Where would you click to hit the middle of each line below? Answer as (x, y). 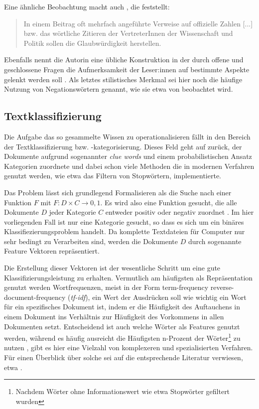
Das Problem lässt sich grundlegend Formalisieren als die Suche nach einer (118, 192)
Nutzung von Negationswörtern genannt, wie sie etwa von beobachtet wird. (119, 89)
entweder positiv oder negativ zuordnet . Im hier (180, 212)
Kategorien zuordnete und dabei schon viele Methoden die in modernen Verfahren (129, 166)
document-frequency (35, 297)
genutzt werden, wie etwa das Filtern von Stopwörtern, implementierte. (113, 176)
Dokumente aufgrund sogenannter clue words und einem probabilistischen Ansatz (128, 156)
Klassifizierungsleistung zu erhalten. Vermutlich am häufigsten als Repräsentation (129, 277)
